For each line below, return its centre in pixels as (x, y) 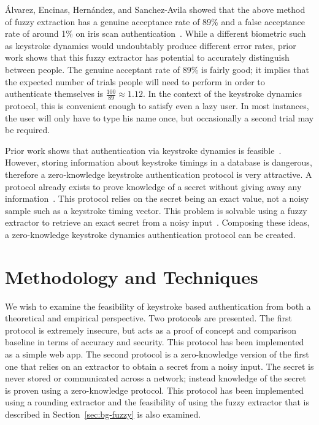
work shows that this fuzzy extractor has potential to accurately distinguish (147, 57)
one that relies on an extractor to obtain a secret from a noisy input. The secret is (159, 366)
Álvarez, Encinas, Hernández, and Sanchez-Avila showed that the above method (155, 9)
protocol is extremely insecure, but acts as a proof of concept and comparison (151, 330)
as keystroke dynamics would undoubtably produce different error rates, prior (151, 45)
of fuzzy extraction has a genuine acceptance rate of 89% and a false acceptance (155, 21)
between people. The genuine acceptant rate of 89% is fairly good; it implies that (157, 69)
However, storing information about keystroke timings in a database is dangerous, (159, 162)
